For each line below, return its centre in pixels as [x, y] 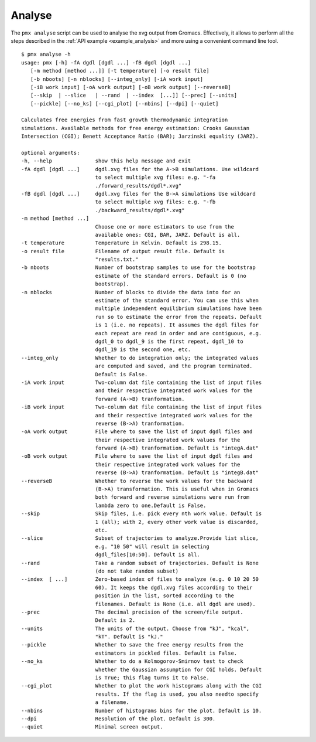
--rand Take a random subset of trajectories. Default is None [140, 563]
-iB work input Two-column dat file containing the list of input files [142, 407]
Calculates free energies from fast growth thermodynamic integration [125, 120]
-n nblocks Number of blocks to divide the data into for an [131, 292]
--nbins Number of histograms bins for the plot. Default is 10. [142, 710]
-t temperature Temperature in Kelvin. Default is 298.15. [121, 243]
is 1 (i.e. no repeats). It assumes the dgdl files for [177, 325]
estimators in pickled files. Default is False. [166, 653]
